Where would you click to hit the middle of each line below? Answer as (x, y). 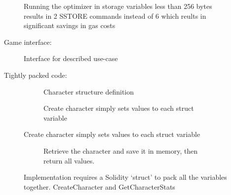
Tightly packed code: (36, 75)
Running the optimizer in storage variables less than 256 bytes (118, 6)
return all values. (69, 160)
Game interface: (28, 42)
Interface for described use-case (71, 58)
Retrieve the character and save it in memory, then (121, 150)
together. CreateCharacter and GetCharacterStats (99, 186)
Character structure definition (89, 91)
